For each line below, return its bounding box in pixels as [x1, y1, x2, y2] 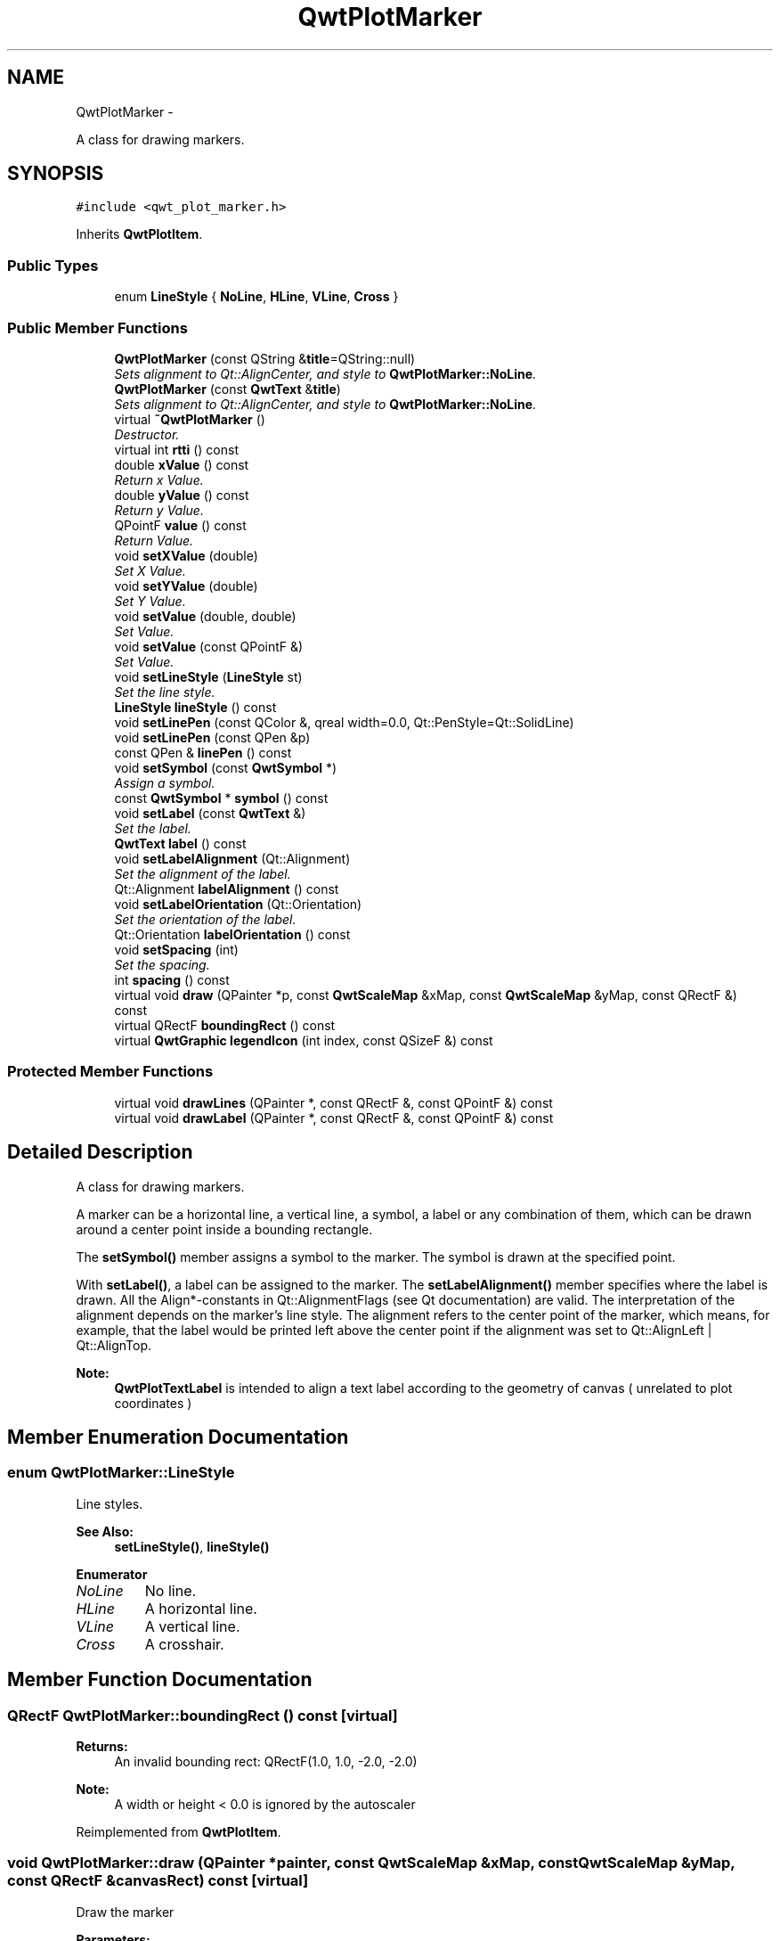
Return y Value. [114, 502, 204, 518]
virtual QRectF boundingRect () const [114, 1017, 336, 1033]
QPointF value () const [114, 517, 247, 533]
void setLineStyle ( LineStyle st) [114, 668, 303, 684]
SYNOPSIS [7, 162, 104, 185]
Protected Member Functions [7, 1062, 214, 1081]
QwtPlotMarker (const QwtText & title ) [114, 381, 341, 397]
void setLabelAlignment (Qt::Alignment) [114, 850, 351, 866]
